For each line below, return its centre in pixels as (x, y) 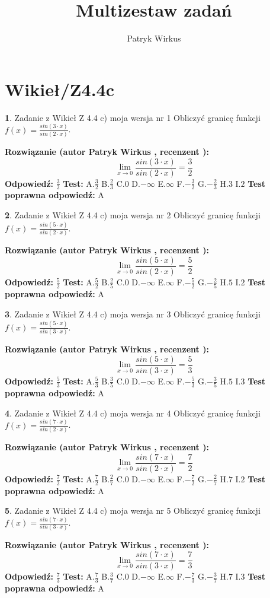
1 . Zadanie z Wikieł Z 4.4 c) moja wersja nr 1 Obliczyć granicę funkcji (133, 117)
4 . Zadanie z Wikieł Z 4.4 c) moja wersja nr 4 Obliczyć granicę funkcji (133, 413)
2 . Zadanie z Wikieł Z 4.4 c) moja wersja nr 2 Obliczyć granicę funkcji (133, 215)
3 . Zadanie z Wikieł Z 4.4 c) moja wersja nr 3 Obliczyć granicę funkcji (133, 314)
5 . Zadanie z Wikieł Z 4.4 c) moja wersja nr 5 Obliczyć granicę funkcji (133, 510)
